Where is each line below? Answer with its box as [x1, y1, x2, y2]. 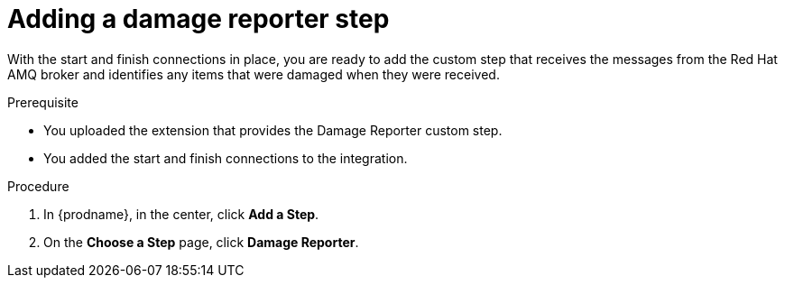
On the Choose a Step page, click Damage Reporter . [43, 234, 359, 250]
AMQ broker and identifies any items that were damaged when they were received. [7, 66, 500, 82]
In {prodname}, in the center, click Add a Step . [43, 206, 319, 222]
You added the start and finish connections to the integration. [43, 150, 408, 166]
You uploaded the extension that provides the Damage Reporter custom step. [43, 122, 503, 138]
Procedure [7, 178, 69, 194]
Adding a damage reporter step [7, 4, 390, 34]
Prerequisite [7, 94, 78, 110]
